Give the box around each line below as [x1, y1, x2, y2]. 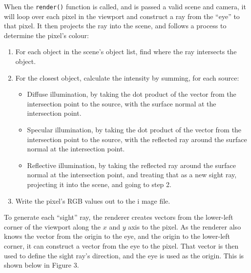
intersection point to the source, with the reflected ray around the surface [27, 134, 247, 144]
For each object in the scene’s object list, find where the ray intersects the [15, 46, 237, 57]
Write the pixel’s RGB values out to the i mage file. [15, 195, 170, 206]
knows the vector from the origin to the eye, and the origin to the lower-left [4, 231, 230, 241]
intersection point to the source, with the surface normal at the [27, 98, 216, 108]
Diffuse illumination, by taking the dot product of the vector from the [27, 89, 236, 99]
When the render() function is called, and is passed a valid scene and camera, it [4, 1, 246, 11]
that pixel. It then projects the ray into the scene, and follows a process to [4, 21, 227, 31]
